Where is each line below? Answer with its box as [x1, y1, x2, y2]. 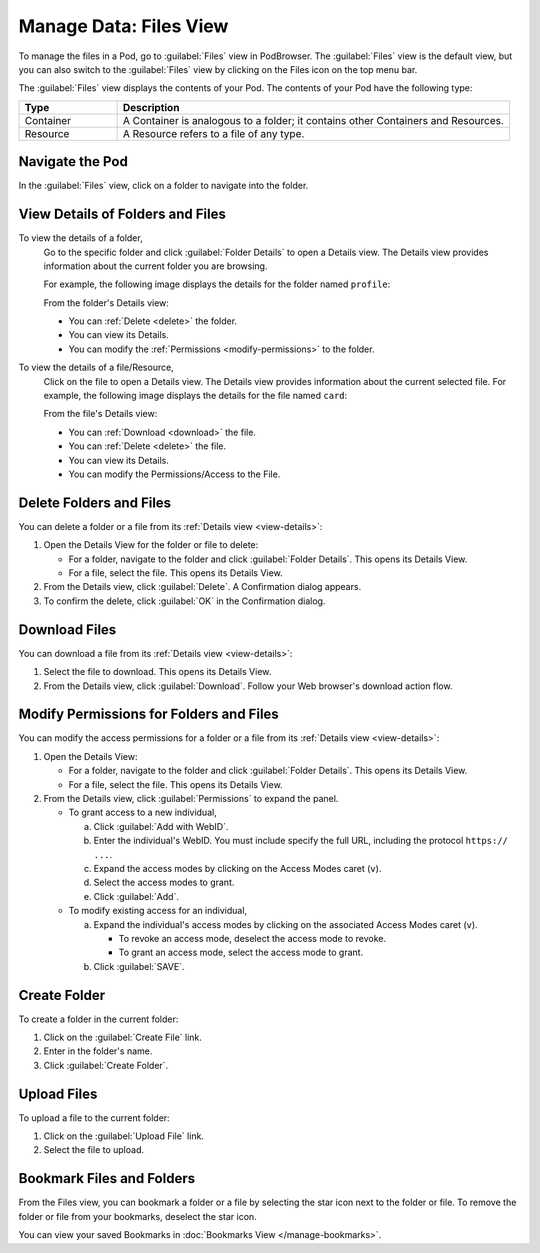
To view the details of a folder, [18, 232, 144, 244]
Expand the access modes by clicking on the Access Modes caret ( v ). [93, 862, 382, 874]
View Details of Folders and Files [18, 206, 227, 223]
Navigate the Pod [18, 153, 129, 170]
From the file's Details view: [43, 408, 158, 420]
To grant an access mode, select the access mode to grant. [118, 946, 364, 959]
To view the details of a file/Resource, [18, 361, 174, 374]
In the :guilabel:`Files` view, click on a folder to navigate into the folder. [18, 180, 309, 192]
